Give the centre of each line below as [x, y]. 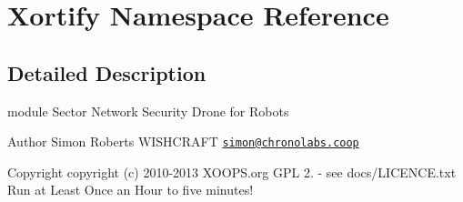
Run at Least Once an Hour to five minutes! [131, 190]
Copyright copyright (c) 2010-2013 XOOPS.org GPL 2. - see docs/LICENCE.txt [232, 172]
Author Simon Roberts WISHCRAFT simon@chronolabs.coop [183, 141]
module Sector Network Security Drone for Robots [148, 111]
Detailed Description [107, 72]
